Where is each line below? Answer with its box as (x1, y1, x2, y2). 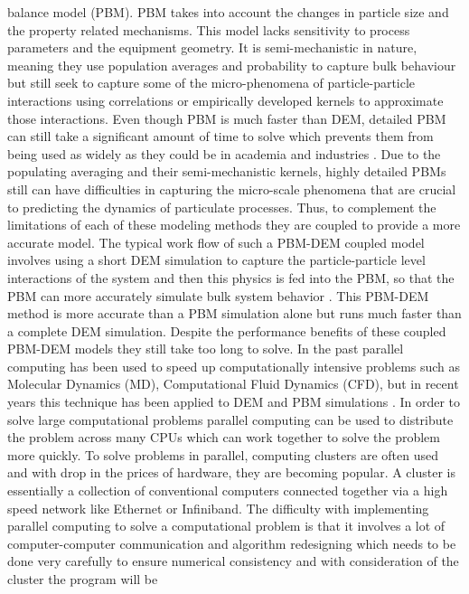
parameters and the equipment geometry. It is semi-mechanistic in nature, (7, 38, 417, 57)
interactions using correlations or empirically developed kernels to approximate (7, 90, 444, 109)
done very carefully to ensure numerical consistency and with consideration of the (7, 552, 459, 570)
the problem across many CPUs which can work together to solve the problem (7, 428, 440, 447)
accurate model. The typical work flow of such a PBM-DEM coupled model (7, 232, 425, 251)
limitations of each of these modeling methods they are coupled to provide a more (7, 215, 461, 234)
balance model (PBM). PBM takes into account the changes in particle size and (7, 3, 449, 21)
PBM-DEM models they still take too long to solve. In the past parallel (7, 339, 404, 358)
